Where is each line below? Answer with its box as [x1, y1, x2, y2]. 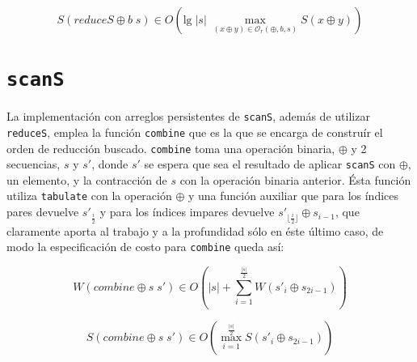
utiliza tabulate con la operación [6, 187, 172, 204]
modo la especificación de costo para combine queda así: [6, 238, 284, 255]
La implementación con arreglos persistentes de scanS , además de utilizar [6, 108, 370, 125]
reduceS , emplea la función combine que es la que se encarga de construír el [6, 123, 383, 140]
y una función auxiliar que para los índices [187, 187, 399, 204]
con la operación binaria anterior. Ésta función [179, 171, 411, 188]
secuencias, [6, 155, 61, 172]
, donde [91, 155, 128, 172]
